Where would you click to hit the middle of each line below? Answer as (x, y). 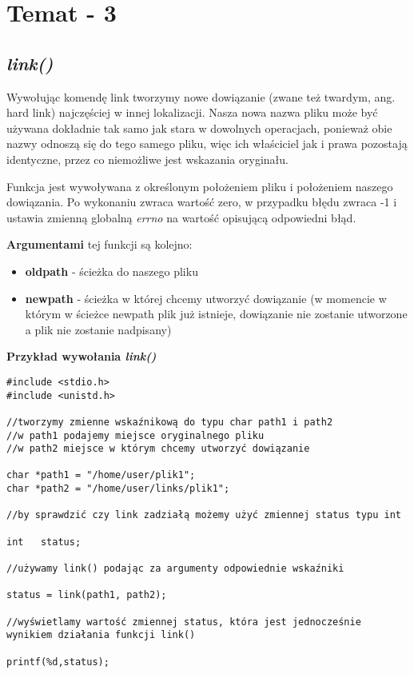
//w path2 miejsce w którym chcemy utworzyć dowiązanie (158, 449)
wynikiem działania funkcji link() (101, 635)
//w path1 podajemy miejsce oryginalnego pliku (135, 435)
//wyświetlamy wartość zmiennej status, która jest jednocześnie (184, 622)
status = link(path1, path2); (87, 595)
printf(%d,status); (58, 662)
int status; (44, 542)
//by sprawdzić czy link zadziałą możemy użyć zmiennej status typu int (204, 515)
